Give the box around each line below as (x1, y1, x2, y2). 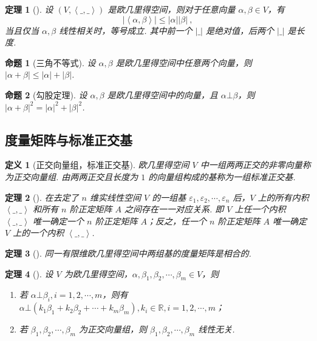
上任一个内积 (234, 203, 286, 215)
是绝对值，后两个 (205, 24, 274, 36)
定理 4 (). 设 (5, 267, 53, 280)
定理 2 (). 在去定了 (5, 191, 79, 203)
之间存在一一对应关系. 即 (124, 203, 224, 215)
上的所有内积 (257, 191, 309, 203)
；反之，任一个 (146, 214, 206, 227)
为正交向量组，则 (78, 323, 147, 336)
